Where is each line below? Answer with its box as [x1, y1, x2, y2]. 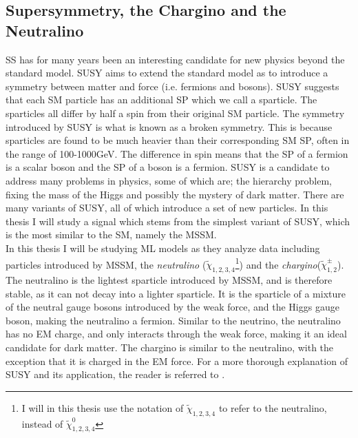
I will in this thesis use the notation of [21, 400, 184, 415]
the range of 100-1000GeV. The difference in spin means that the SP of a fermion [6, 146, 348, 160]
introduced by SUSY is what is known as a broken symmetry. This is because [6, 119, 333, 134]
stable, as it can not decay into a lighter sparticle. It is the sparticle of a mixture [6, 286, 346, 300]
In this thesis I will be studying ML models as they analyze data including [6, 240, 320, 255]
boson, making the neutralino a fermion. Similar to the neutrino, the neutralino [6, 313, 341, 327]
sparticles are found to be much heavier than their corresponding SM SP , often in [6, 133, 350, 147]
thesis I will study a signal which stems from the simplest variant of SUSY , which [6, 213, 350, 228]
